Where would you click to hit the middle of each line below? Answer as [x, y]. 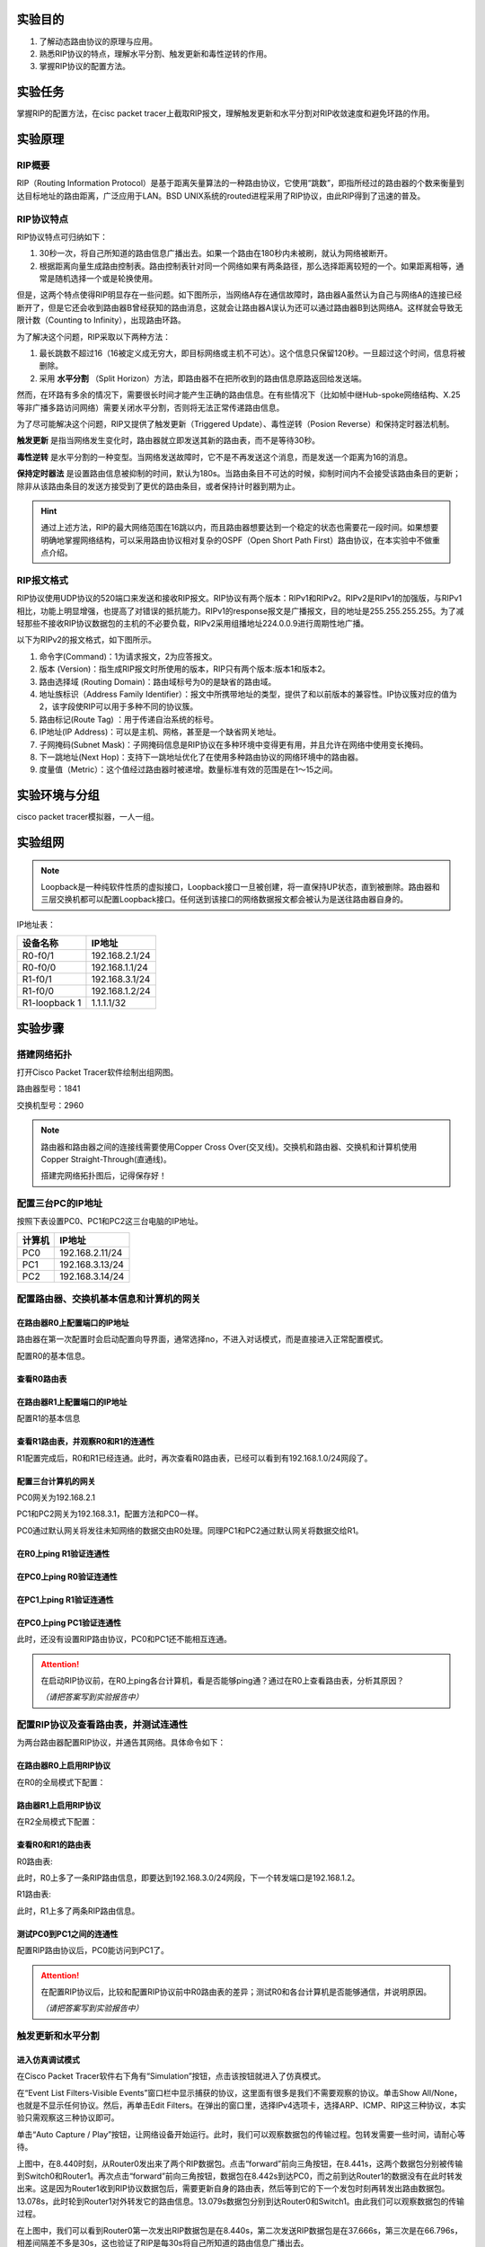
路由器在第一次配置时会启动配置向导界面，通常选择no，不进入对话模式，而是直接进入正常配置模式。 [202, 1339]
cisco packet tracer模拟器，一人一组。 [88, 817]
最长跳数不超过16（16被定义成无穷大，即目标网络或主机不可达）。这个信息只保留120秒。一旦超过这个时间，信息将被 [252, 353]
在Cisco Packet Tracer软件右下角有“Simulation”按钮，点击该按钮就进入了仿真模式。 [171, 2076]
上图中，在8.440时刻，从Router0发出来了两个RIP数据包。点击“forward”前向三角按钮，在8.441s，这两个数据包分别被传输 [240, 2163]
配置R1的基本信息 [48, 1418]
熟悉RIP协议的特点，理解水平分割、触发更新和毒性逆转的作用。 [155, 53]
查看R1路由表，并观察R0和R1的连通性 [86, 1442]
